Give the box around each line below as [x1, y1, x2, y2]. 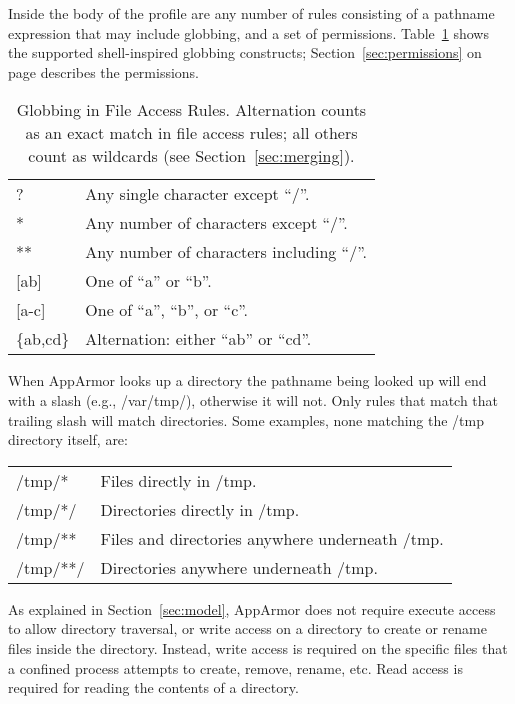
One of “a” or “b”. [85, 269, 212, 293]
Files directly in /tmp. [100, 468, 257, 492]
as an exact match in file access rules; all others [25, 121, 358, 145]
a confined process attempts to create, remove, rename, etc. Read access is [8, 657, 463, 678]
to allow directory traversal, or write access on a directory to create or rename [8, 618, 487, 639]
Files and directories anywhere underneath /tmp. [100, 526, 444, 550]
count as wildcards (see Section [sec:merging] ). [28, 144, 355, 168]
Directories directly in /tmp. [100, 497, 300, 521]
